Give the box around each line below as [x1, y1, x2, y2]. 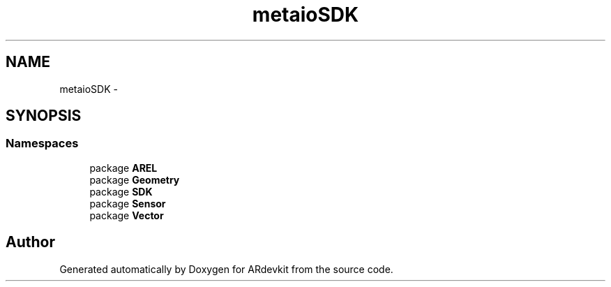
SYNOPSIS [6, 107, 82, 125]
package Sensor [89, 197, 166, 209]
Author [6, 233, 55, 251]
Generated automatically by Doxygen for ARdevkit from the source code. [59, 263, 393, 275]
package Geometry [89, 173, 180, 186]
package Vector [89, 209, 164, 221]
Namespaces [6, 136, 79, 151]
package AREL [89, 161, 158, 174]
